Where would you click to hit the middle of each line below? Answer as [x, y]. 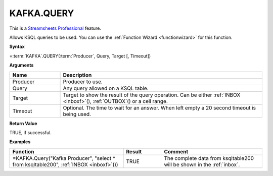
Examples [20, 142]
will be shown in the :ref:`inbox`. [202, 164]
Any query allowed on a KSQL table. [106, 88]
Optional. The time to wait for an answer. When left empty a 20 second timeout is [160, 107]
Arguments [21, 65]
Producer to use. [83, 82]
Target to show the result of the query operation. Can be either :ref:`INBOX [152, 95]
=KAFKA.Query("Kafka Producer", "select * [64, 158]
